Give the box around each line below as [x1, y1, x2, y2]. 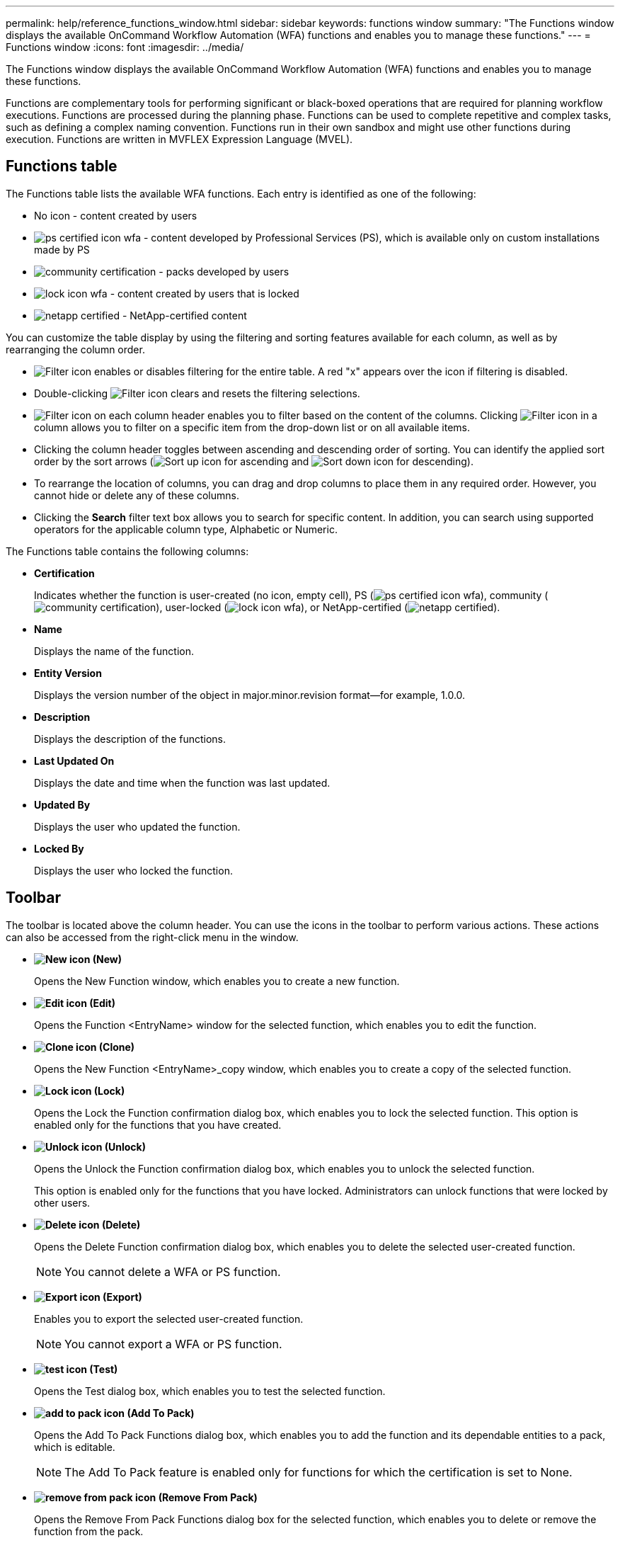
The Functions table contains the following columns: [6, 545, 249, 557]
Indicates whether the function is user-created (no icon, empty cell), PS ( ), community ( [34, 588, 549, 601]
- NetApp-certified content [122, 309, 247, 321]
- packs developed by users [159, 265, 289, 278]
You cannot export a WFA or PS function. [64, 1336, 282, 1351]
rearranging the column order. [6, 343, 145, 355]
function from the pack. [34, 1525, 144, 1537]
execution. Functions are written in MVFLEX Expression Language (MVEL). [6, 133, 353, 145]
